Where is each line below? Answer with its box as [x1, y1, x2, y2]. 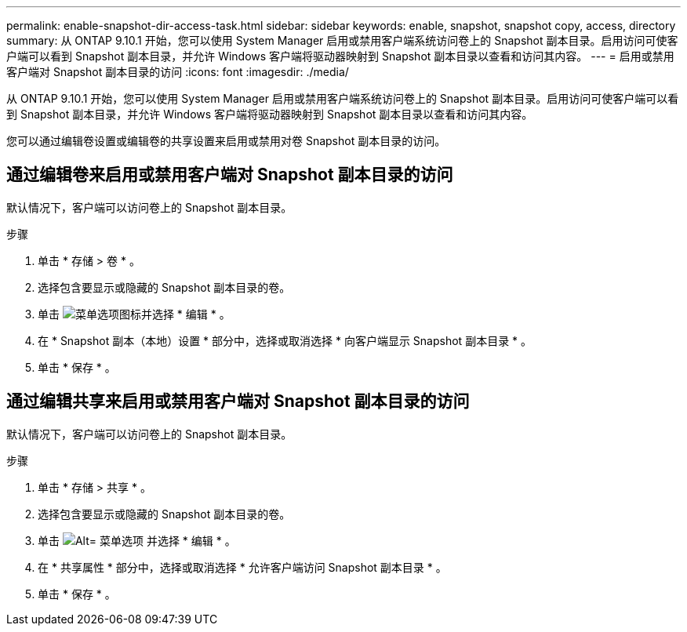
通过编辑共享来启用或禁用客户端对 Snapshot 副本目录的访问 [6, 391, 470, 412]
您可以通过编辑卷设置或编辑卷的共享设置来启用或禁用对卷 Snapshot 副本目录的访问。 [6, 134, 446, 147]
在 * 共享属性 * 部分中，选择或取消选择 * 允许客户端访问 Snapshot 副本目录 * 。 [38, 560, 447, 574]
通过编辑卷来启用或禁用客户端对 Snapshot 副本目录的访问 [6, 165, 453, 185]
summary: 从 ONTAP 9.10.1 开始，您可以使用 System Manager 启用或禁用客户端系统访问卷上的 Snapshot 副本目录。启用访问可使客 [6, 34, 678, 47]
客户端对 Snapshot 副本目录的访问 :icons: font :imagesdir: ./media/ [6, 65, 349, 78]
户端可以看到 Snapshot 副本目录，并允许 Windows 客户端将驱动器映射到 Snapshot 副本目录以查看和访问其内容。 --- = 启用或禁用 [6, 49, 674, 63]
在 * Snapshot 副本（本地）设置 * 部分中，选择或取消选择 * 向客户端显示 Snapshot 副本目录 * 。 [38, 333, 533, 347]
